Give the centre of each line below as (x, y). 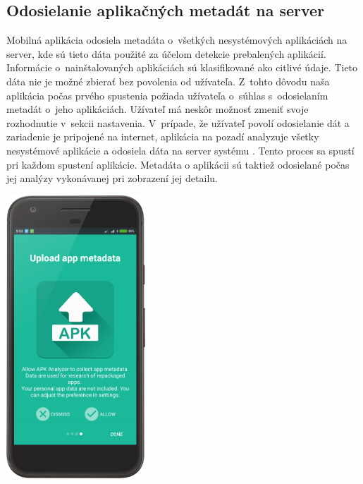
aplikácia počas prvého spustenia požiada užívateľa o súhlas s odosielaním (167, 95)
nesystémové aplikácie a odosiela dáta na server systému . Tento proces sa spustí (180, 150)
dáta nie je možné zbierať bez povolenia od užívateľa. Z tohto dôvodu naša (168, 81)
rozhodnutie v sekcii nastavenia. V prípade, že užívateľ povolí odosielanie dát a (178, 122)
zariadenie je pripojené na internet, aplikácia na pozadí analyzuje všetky (163, 137)
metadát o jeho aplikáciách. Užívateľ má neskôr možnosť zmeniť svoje (158, 109)
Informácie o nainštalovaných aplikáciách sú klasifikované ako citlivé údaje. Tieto (182, 67)
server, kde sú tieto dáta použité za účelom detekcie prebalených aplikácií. (166, 53)
